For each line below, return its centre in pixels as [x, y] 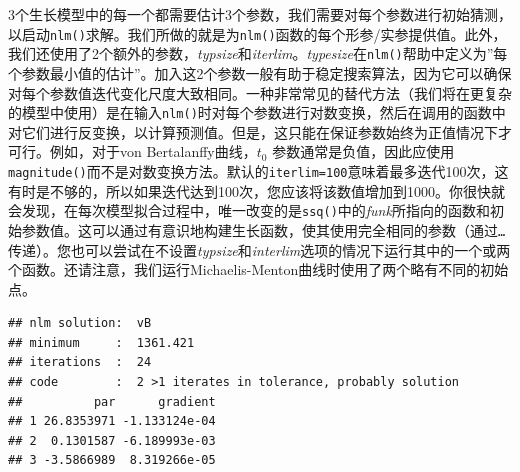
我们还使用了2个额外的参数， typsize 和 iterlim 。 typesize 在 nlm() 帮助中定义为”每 [258, 53]
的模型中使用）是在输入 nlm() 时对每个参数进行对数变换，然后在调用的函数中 [257, 112]
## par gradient [112, 401]
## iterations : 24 [80, 362]
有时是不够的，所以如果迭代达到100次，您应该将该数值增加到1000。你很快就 [256, 190]
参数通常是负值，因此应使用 [363, 151]
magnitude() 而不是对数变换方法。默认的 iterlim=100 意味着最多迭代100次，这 [258, 170]
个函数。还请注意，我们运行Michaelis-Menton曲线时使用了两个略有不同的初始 [258, 269]
